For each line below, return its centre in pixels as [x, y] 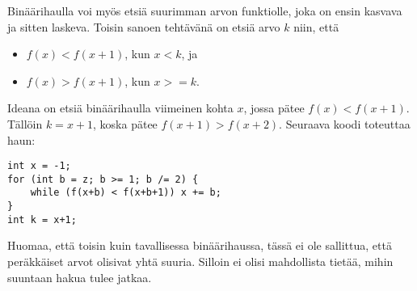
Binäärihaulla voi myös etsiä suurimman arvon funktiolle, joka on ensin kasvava [205, 11]
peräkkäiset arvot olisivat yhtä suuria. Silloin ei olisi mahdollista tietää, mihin [200, 261]
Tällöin [25, 123]
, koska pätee [125, 123]
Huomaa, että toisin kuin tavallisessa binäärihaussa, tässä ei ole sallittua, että [200, 245]
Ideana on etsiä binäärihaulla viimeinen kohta [120, 108]
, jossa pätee [274, 108]
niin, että [316, 26]
